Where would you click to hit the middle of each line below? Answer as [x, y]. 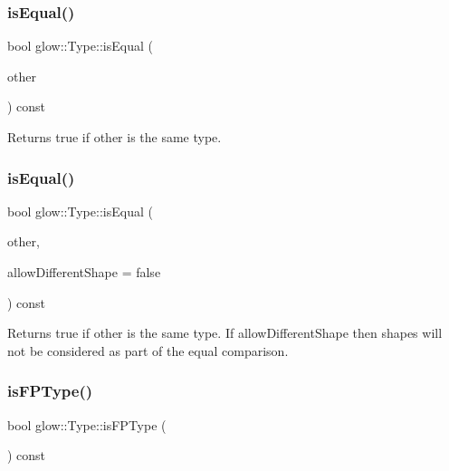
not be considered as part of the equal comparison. [148, 350]
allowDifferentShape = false [84, 272]
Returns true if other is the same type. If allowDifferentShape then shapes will [225, 333]
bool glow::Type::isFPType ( [87, 424]
